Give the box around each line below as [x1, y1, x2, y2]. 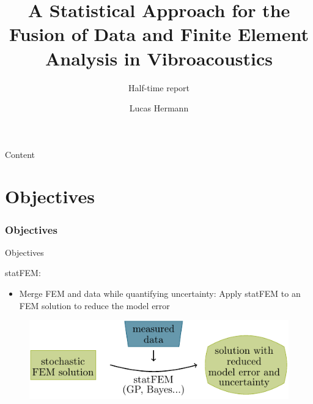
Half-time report [128, 81, 190, 94]
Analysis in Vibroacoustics [45, 45, 273, 70]
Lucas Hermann [129, 102, 189, 114]
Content [5, 148, 35, 160]
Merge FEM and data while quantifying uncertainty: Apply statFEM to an [19, 287, 301, 300]
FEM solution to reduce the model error [19, 299, 170, 312]
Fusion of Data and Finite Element [9, 21, 309, 47]
